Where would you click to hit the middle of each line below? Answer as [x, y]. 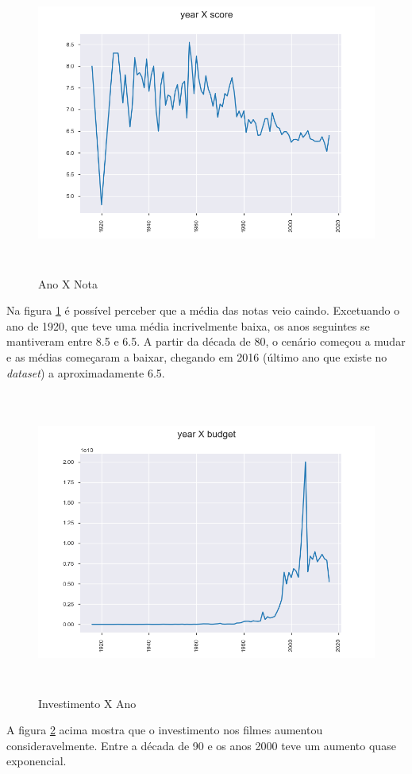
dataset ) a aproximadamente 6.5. [86, 372]
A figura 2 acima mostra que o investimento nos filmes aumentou [165, 730]
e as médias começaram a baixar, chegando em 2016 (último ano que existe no [197, 356]
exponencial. [37, 761]
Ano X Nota [68, 283]
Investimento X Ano [87, 703]
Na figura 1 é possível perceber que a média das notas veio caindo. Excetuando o [203, 310]
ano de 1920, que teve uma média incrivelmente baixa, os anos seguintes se [188, 325]
